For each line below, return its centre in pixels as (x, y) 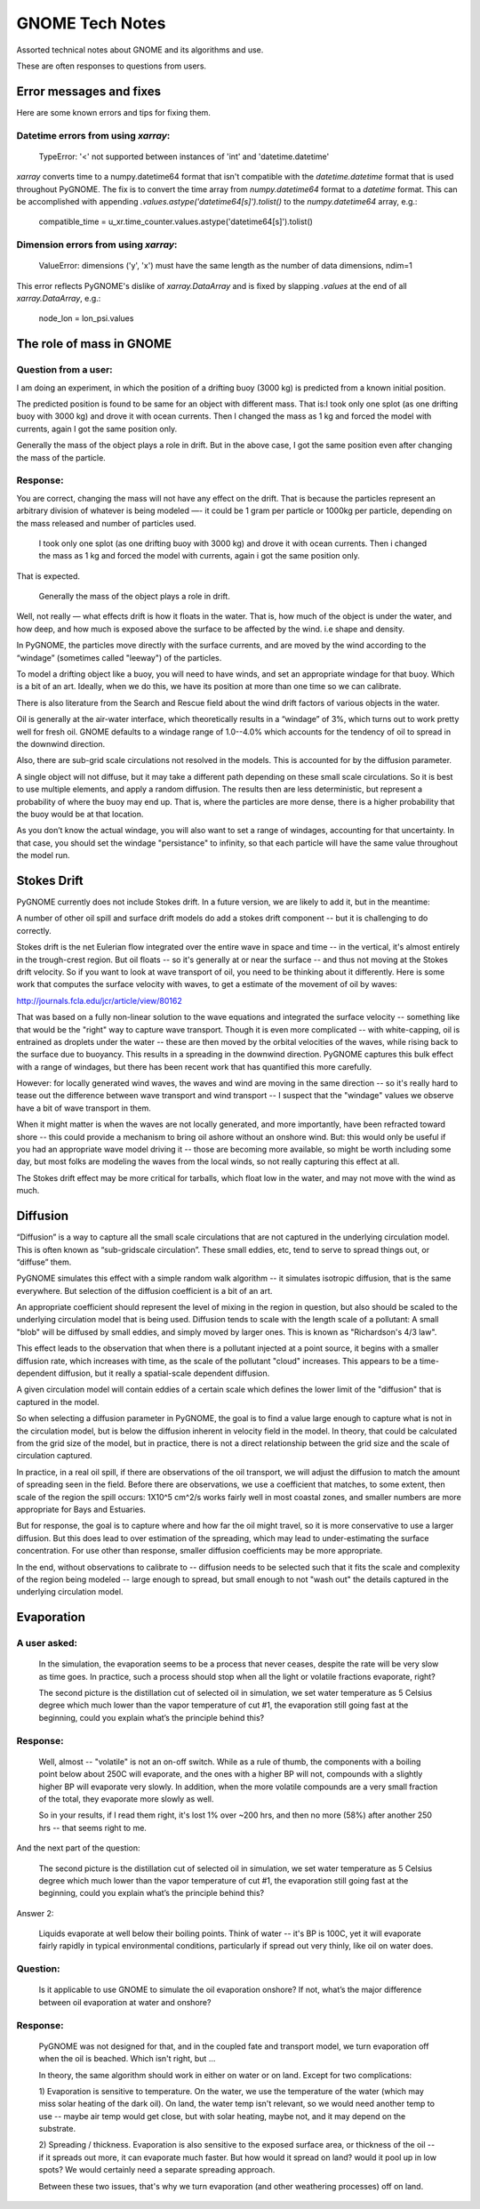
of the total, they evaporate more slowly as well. (126, 1799)
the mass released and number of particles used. (106, 523)
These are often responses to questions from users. (112, 66)
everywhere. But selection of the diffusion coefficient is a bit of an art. (144, 1290)
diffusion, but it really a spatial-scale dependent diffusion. (164, 1373)
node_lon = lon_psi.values (86, 318)
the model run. (43, 855)
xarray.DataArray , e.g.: (59, 299)
